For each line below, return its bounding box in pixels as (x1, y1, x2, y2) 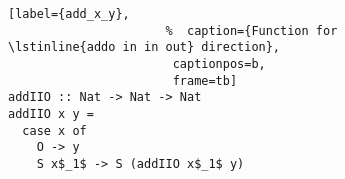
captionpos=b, (172, 56, 266, 71)
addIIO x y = (8, 106, 94, 121)
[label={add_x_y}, (8, 7, 130, 21)
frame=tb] (172, 73, 238, 88)
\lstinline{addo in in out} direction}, (8, 40, 281, 55)
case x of (22, 123, 87, 138)
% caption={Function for (165, 23, 338, 38)
